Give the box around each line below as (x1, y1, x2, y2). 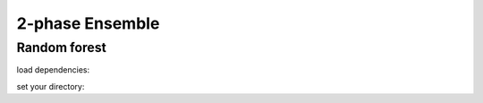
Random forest (16, 39, 106, 56)
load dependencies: (16, 64, 90, 75)
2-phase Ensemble (16, 13, 160, 33)
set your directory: (16, 81, 85, 91)
